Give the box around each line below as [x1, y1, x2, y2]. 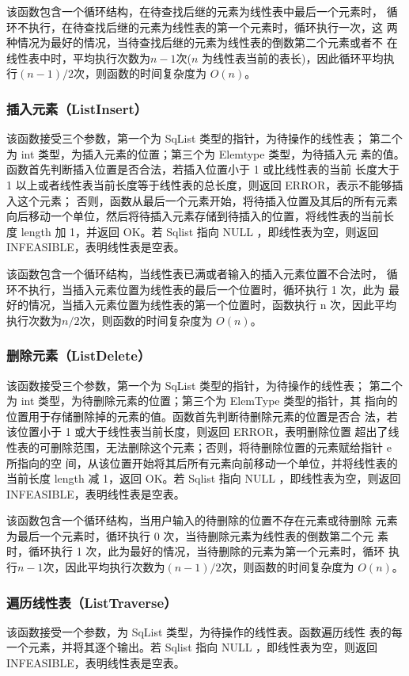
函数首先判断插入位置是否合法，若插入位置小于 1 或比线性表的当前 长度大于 [6, 161, 400, 178]
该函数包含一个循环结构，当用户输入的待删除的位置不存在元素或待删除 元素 [6, 512, 398, 529]
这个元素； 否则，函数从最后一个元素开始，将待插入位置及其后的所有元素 [17, 192, 398, 208]
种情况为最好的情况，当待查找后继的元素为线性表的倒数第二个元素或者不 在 [6, 34, 398, 51]
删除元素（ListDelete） [6, 346, 151, 365]
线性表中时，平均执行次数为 [6, 49, 150, 66]
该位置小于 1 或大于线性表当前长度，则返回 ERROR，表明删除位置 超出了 [6, 423, 388, 440]
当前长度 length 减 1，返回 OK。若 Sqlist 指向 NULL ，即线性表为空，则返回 [6, 470, 401, 487]
